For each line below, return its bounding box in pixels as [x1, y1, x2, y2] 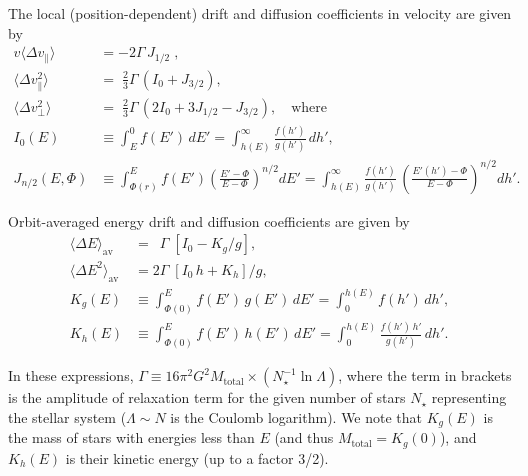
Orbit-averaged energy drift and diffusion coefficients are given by [8, 210, 410, 231]
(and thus [274, 427, 334, 448]
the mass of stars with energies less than [8, 427, 255, 448]
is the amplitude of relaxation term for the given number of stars [8, 387, 406, 408]
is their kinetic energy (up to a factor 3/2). [65, 447, 329, 468]
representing [431, 387, 507, 408]
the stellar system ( [8, 406, 127, 427]
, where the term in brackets [338, 365, 512, 386]
